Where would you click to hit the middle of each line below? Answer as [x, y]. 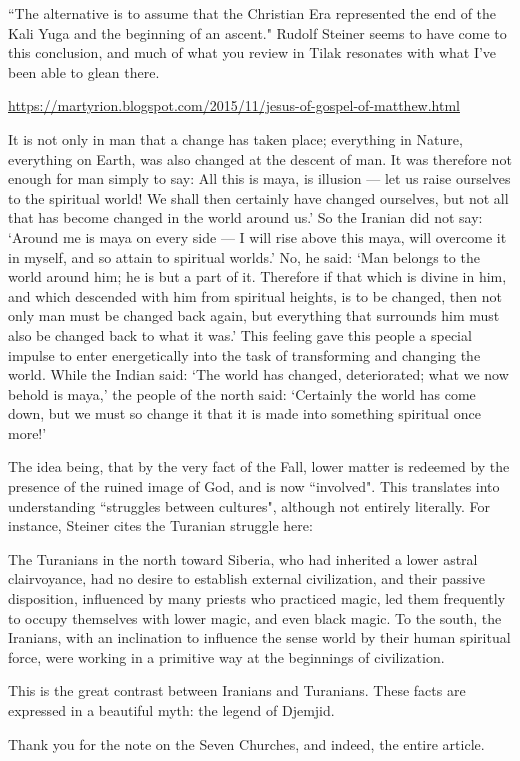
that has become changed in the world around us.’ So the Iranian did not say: [245, 217]
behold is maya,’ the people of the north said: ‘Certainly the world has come [242, 393]
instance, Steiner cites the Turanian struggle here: [160, 525]
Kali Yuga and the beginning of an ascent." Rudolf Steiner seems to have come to [257, 32]
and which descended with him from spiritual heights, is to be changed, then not [255, 295]
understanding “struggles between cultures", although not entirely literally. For [249, 505]
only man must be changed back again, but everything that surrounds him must [254, 315]
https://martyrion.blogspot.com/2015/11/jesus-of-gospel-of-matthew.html [234, 105]
